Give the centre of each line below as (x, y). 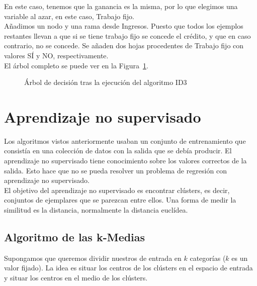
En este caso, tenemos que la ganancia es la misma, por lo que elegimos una (121, 6)
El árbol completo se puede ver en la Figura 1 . (76, 65)
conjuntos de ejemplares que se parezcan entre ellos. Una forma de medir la (120, 200)
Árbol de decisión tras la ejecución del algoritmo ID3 (106, 82)
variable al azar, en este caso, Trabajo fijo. (69, 16)
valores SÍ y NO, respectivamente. (56, 55)
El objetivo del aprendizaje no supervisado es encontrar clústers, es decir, (117, 190)
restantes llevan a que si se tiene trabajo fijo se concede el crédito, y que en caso (127, 35)
